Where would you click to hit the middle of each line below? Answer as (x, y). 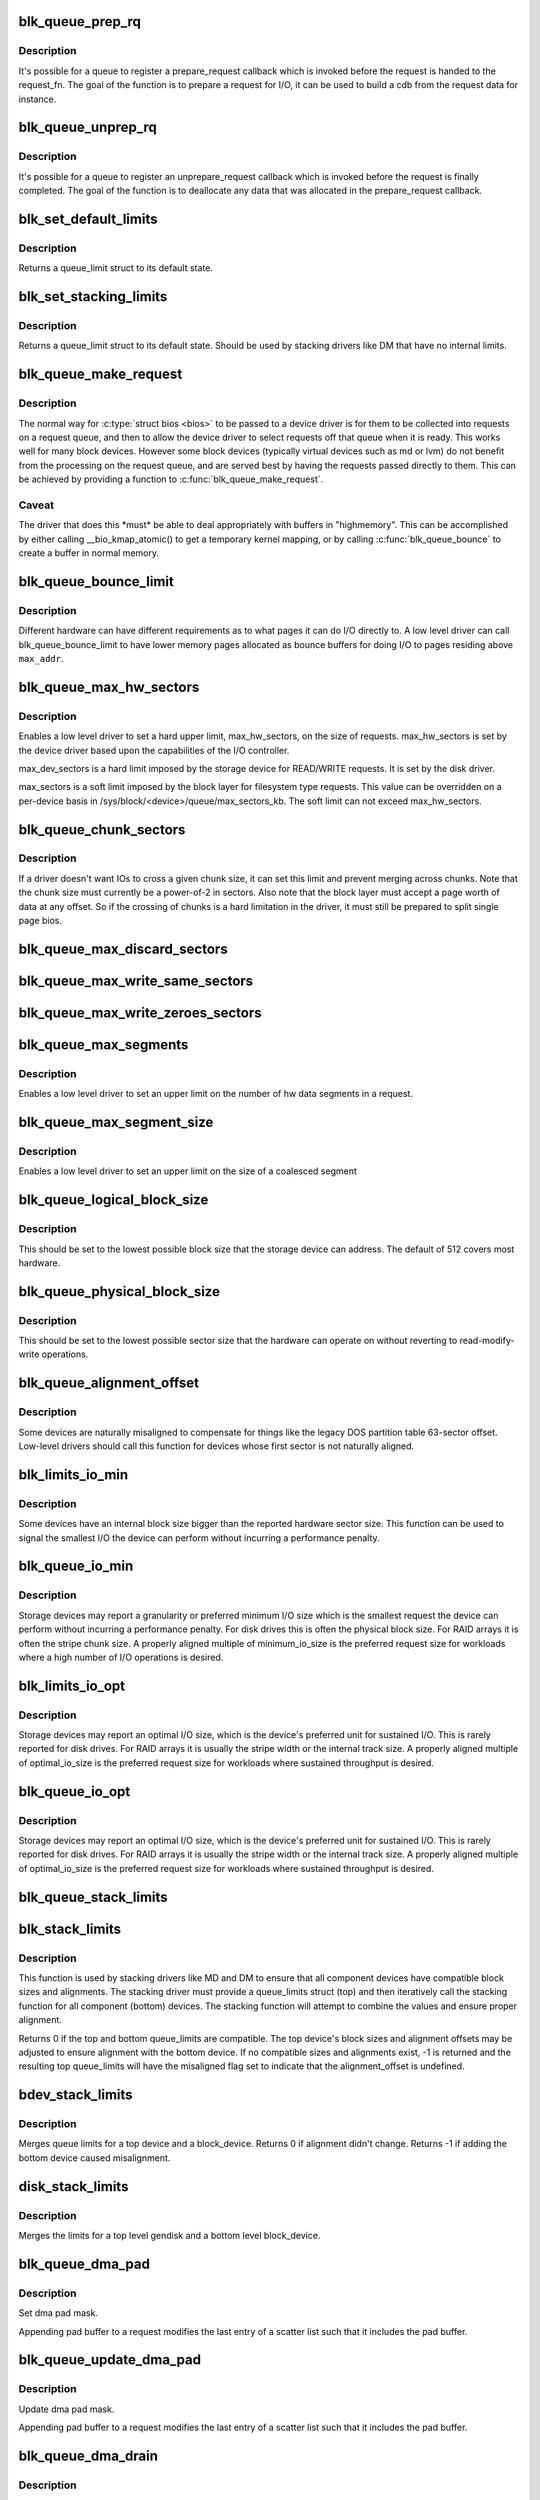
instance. (37, 99)
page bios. (40, 921)
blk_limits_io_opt (72, 1685)
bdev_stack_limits (76, 2095)
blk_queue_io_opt (74, 1791)
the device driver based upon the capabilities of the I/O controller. (154, 750)
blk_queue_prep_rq (80, 21)
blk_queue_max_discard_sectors (123, 948)
